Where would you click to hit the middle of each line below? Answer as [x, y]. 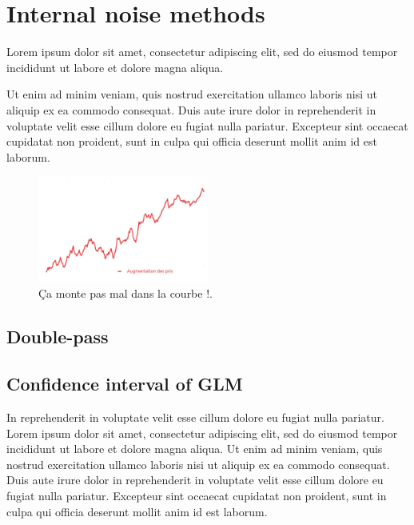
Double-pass [58, 337]
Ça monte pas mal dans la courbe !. [125, 293]
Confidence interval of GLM [125, 384]
